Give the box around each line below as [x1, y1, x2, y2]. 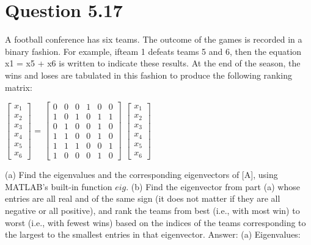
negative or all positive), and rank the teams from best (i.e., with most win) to [5, 204, 300, 217]
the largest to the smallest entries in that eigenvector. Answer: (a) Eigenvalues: [5, 228, 301, 241]
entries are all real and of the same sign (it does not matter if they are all [5, 192, 280, 205]
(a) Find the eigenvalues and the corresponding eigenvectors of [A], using [5, 168, 278, 181]
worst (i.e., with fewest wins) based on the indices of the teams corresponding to [5, 216, 306, 229]
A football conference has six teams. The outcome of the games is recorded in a [5, 33, 302, 46]
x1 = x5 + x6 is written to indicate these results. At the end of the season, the [5, 57, 301, 69]
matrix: [5, 80, 32, 93]
